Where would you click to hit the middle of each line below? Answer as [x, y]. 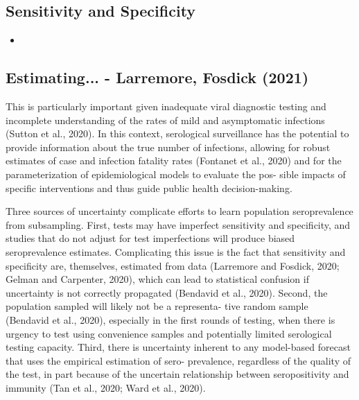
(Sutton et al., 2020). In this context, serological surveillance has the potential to [177, 133]
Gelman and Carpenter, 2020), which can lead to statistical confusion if [157, 279]
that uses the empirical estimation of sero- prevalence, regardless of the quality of [178, 360]
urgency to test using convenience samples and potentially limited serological [169, 333]
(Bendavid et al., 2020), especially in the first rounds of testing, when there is [170, 319]
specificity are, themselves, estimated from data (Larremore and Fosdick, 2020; [173, 265]
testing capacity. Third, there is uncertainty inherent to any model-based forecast [178, 347]
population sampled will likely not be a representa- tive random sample [157, 306]
